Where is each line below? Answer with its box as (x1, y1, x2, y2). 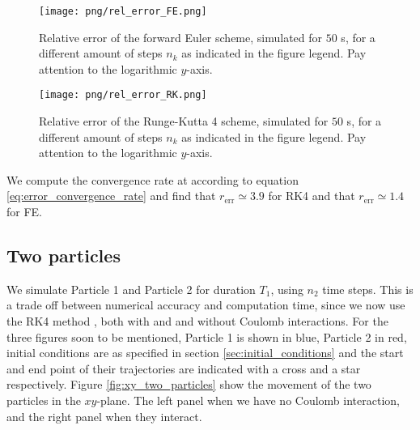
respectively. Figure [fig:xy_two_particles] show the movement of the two (6, 376, 371, 393)
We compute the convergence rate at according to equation (6, 171, 299, 188)
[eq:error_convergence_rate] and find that (6, 187, 216, 204)
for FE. (6, 203, 43, 220)
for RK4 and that (268, 187, 355, 204)
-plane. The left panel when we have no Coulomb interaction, (96, 392, 400, 409)
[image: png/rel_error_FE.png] (39, 6, 207, 17)
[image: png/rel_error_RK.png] (39, 89, 207, 101)
